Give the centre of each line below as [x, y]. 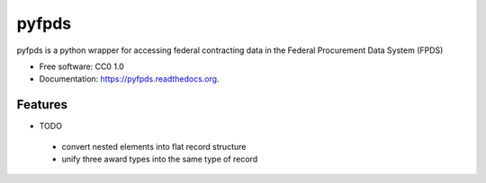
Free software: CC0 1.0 [82, 66]
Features [42, 105]
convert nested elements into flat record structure [154, 146]
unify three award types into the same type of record [160, 159]
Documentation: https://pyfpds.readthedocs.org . [129, 79]
